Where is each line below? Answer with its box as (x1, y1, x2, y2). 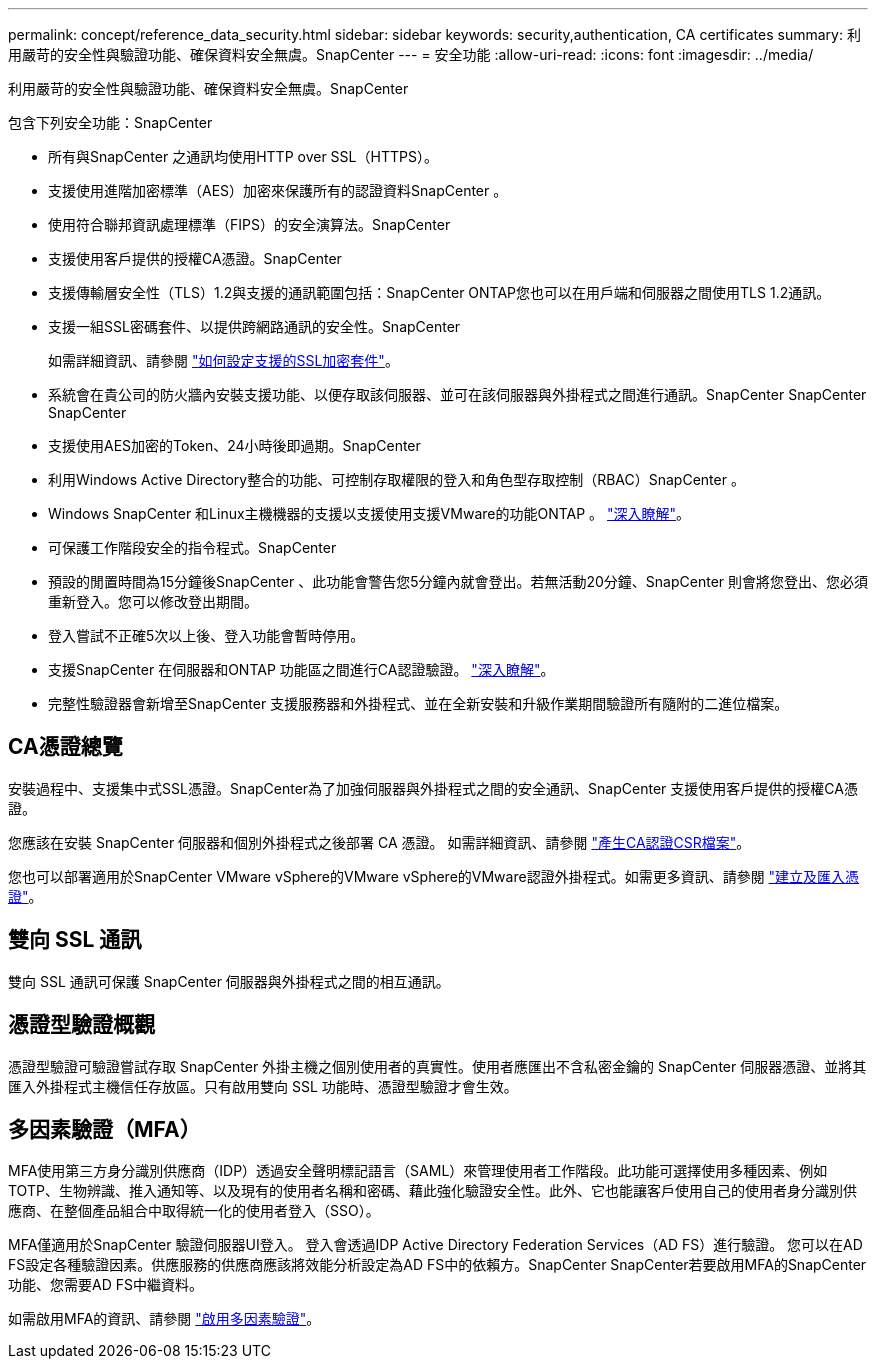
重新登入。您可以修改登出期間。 (48, 593, 258, 610)
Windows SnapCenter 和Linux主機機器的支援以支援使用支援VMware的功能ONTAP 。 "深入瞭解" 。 (48, 505, 691, 522)
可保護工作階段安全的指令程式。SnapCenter (48, 539, 337, 556)
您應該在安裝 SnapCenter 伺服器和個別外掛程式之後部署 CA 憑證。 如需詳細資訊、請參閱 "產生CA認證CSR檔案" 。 (8, 833, 751, 851)
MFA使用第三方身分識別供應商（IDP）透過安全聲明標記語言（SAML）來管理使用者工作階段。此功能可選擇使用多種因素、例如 (8, 1162, 828, 1180)
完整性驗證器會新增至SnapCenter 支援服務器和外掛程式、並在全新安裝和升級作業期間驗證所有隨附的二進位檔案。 (48, 695, 789, 712)
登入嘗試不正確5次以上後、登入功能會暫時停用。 (48, 627, 365, 644)
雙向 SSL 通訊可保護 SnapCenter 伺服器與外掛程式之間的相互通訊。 (8, 972, 450, 990)
